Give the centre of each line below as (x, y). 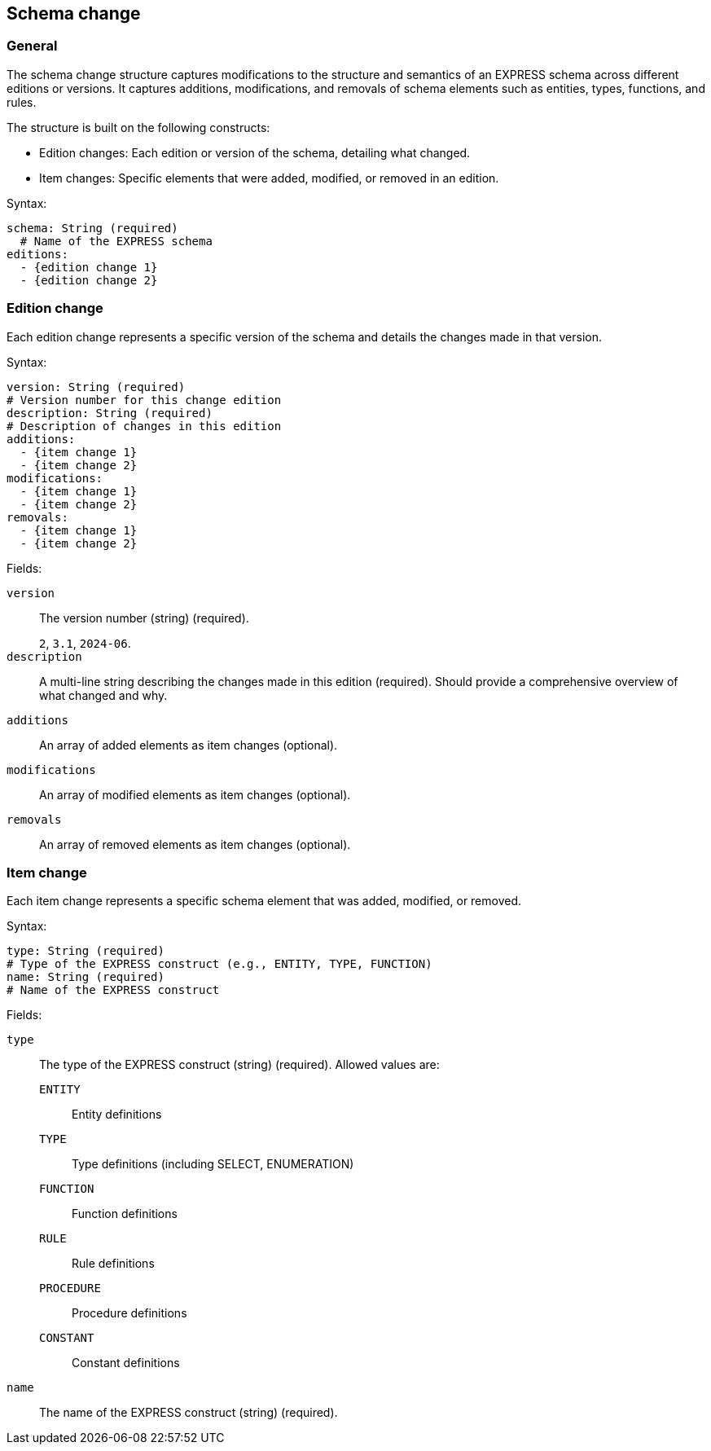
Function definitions (125, 1214)
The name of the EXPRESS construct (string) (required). (189, 1413)
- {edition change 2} (89, 280)
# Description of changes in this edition (144, 426)
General (32, 46)
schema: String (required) (92, 228)
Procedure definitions (129, 1313)
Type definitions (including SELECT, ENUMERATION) (213, 1164)
